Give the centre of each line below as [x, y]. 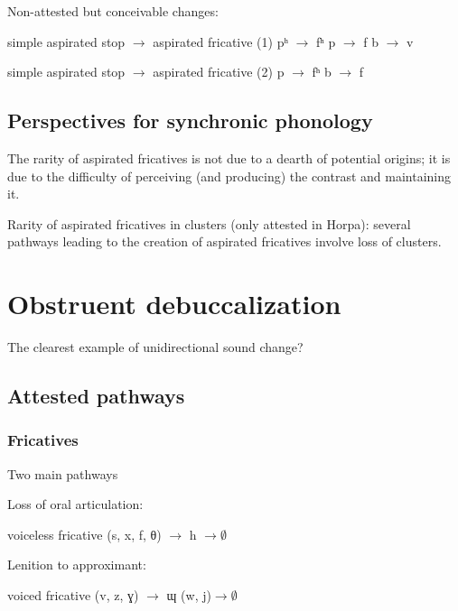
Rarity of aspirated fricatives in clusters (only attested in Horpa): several [209, 223]
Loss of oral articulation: [75, 504]
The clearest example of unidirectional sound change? [155, 347]
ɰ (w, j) [189, 595]
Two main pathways [63, 473]
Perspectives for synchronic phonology [190, 120]
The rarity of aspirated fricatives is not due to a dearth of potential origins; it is [229, 157]
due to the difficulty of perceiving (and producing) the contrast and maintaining [229, 176]
